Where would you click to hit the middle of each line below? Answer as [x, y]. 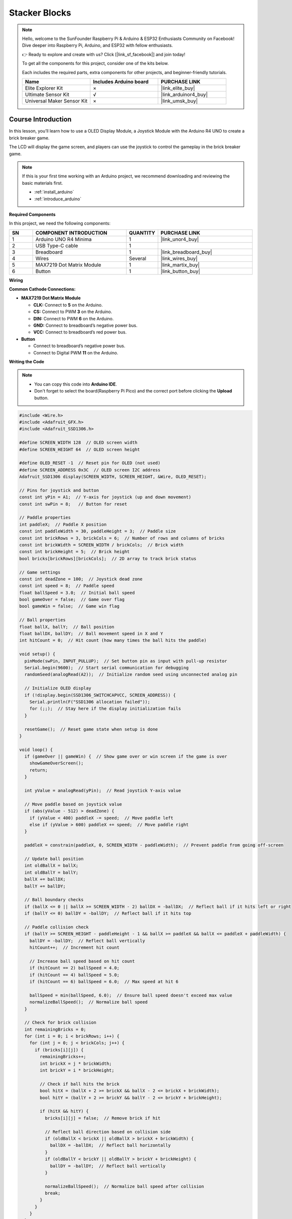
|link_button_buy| [181, 271]
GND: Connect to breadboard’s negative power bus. [85, 325]
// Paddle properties [45, 518]
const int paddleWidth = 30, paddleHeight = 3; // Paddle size [98, 531]
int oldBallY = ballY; [52, 872]
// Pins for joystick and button [59, 490]
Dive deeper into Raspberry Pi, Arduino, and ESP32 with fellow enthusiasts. [98, 45]
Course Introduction [40, 119]
